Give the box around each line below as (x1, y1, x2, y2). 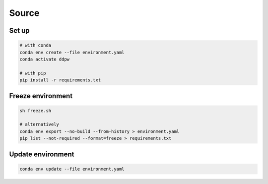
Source (9, 7, 40, 18)
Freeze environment (9, 92, 73, 100)
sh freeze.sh (19, 108, 52, 114)
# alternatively (19, 122, 60, 127)
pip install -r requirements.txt (19, 77, 101, 83)
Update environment (9, 150, 74, 158)
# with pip (19, 70, 46, 76)
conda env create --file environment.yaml (19, 50, 125, 55)
